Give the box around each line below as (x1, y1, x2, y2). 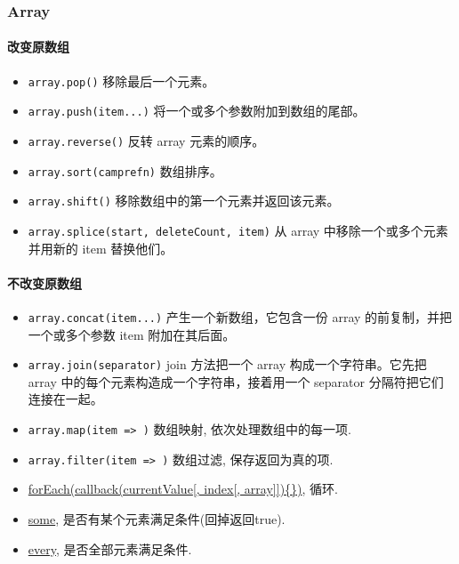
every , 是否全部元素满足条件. (28, 539, 192, 558)
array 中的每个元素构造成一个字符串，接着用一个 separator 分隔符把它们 (28, 372, 444, 391)
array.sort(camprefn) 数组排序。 (28, 161, 222, 180)
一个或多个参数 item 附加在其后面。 (28, 325, 236, 343)
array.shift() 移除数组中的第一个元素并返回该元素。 (28, 191, 340, 210)
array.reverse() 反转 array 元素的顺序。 (28, 131, 265, 149)
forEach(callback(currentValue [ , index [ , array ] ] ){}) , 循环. (28, 479, 339, 498)
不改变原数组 (7, 273, 82, 292)
